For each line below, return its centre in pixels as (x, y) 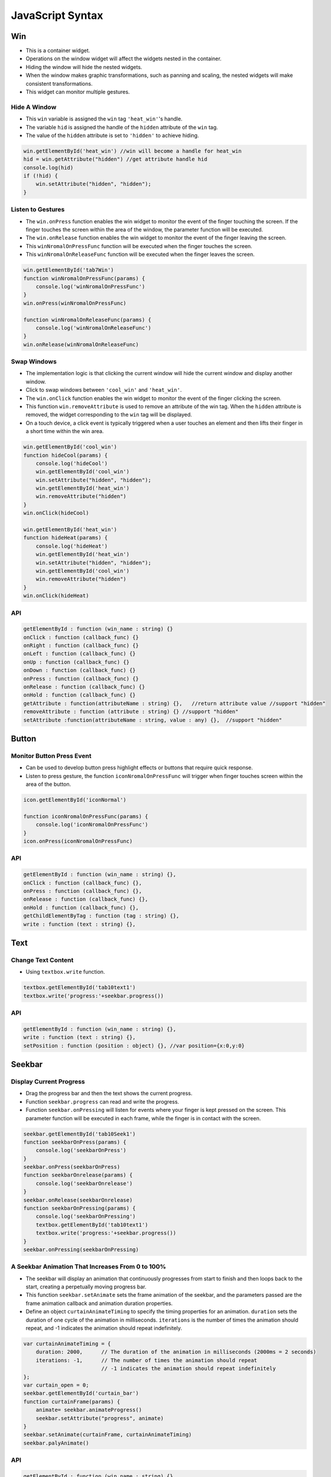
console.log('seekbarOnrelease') (84, 1183)
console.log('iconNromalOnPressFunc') (92, 825)
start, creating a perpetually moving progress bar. (86, 1287)
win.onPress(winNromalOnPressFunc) (75, 303)
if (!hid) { (41, 176)
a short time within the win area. (65, 431)
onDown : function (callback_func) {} (79, 670)
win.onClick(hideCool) (56, 513)
